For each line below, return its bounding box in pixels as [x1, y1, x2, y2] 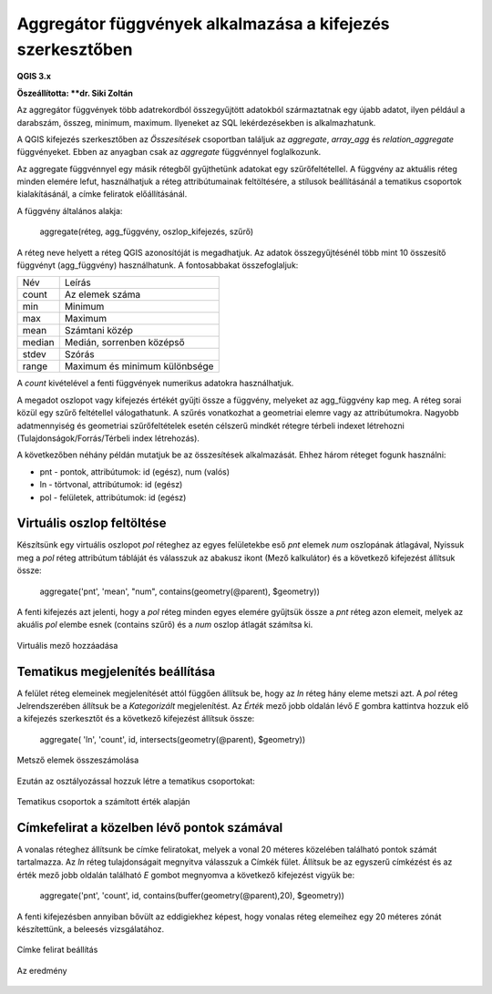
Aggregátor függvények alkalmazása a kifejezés [16, 14, 391, 34]
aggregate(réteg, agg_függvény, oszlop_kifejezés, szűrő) [39, 226, 254, 237]
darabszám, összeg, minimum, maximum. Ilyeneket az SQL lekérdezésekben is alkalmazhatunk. [16, 117, 376, 128]
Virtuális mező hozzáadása [16, 640, 118, 651]
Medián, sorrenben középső [64, 336, 186, 349]
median [22, 336, 55, 349]
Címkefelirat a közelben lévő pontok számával [16, 820, 283, 835]
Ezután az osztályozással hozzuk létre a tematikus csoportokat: [16, 775, 255, 786]
